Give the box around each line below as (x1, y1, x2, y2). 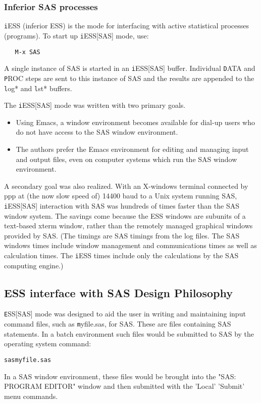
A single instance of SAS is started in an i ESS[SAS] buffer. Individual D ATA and (4, 63, 255, 73)
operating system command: (4, 338, 91, 349)
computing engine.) (4, 260, 64, 270)
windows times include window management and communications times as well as (4, 240, 257, 251)
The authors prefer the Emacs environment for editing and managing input (16, 144, 249, 154)
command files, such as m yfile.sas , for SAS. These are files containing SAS (4, 318, 231, 329)
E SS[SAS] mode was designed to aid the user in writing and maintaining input (4, 308, 246, 319)
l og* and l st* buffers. (4, 83, 72, 93)
